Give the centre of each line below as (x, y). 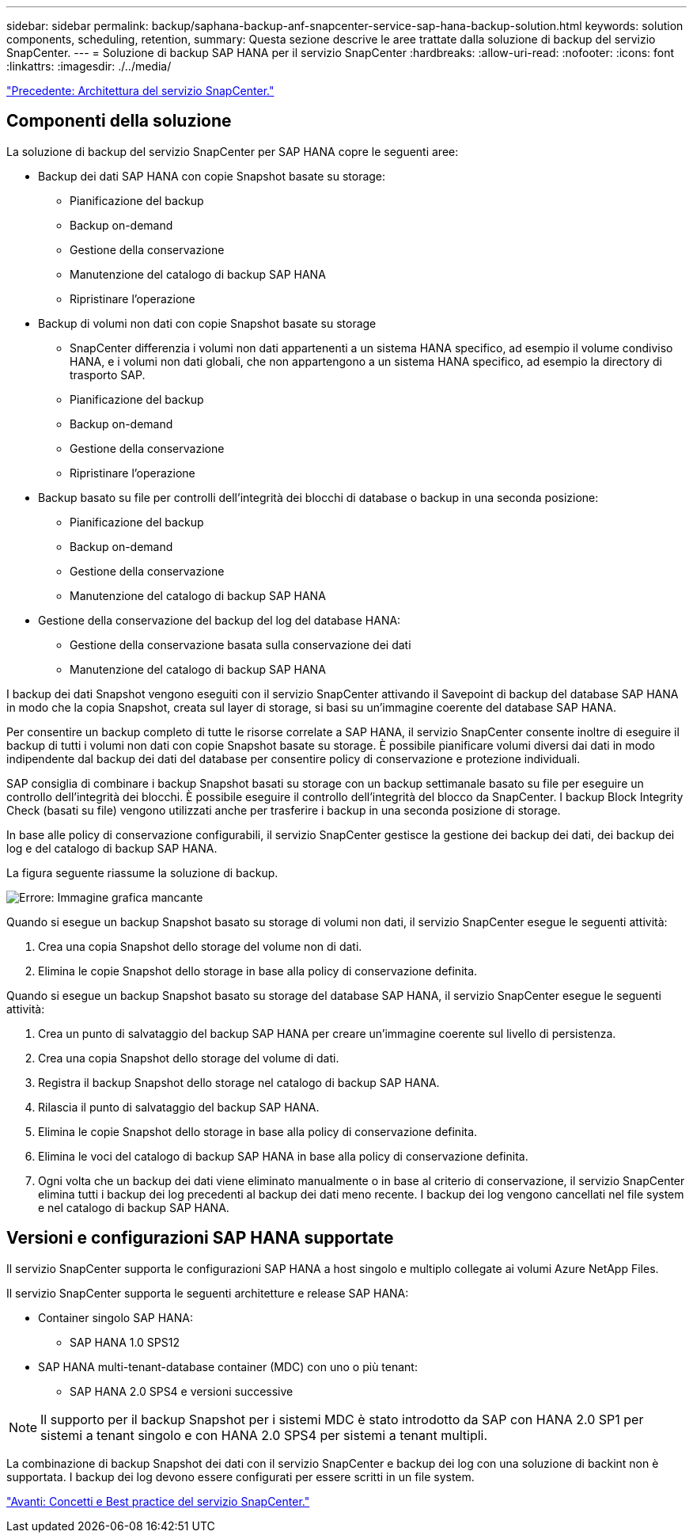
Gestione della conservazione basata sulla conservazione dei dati (240, 644)
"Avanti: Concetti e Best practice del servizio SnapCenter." (158, 1501)
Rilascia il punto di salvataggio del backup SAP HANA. (179, 1107)
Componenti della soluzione (119, 121)
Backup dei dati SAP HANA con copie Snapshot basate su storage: (212, 176)
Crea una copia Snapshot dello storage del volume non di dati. (200, 946)
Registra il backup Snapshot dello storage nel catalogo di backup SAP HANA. (239, 1082)
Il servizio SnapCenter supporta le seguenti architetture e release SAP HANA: (208, 1293)
